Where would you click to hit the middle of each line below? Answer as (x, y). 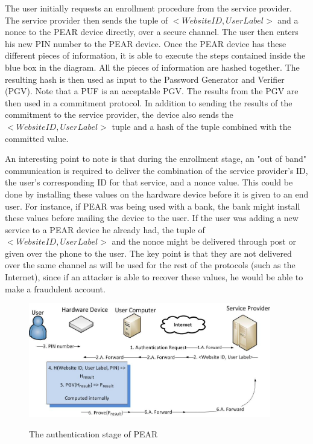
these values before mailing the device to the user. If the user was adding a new (152, 218)
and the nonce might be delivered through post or (204, 241)
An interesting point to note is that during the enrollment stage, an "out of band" (156, 159)
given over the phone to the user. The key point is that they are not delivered (148, 253)
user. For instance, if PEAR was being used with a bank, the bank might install (153, 206)
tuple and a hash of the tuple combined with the (201, 126)
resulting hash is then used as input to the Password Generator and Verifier (145, 79)
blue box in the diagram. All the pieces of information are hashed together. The (152, 67)
